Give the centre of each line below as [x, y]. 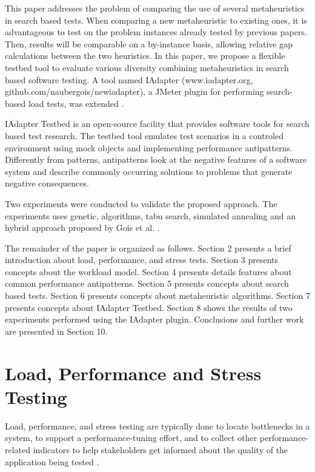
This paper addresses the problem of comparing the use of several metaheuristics [155, 8]
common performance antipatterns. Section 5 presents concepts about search [147, 283]
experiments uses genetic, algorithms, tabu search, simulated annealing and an [151, 215]
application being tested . [52, 461]
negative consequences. [47, 183]
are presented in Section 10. [56, 331]
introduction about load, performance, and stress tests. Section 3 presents [142, 260]
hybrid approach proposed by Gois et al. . [82, 227]
